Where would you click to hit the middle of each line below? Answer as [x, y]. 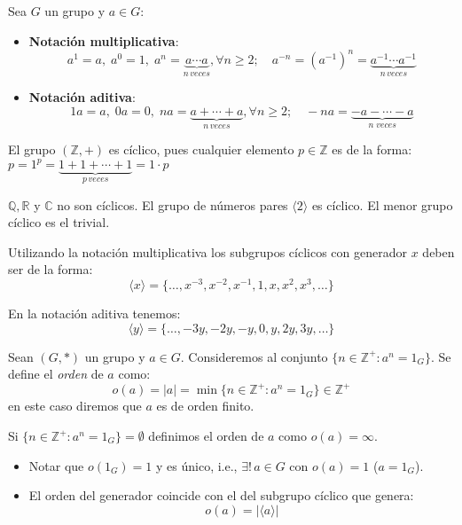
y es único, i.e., [197, 465]
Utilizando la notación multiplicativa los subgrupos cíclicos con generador [208, 251]
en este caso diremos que [75, 406]
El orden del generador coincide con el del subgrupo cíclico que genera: [221, 495]
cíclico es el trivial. [59, 222]
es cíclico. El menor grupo [382, 204]
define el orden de [56, 374]
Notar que [56, 465]
